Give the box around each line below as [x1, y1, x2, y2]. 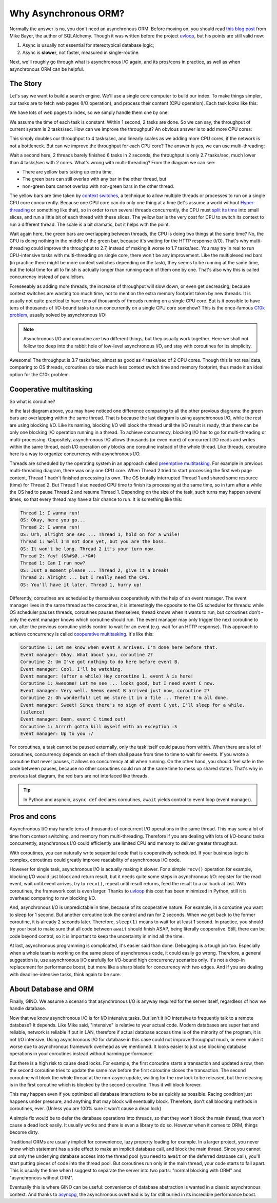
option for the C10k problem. [9, 371, 70, 377]
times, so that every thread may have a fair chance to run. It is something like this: [9, 496, 183, 502]
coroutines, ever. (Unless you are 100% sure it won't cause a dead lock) [9, 1105, 162, 1112]
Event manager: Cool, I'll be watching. [20, 666, 123, 672]
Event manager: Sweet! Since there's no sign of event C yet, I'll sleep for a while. [20, 702, 245, 708]
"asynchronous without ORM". [9, 1174, 74, 1180]
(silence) [20, 709, 45, 715]
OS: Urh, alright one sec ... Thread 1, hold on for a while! [20, 531, 180, 537]
